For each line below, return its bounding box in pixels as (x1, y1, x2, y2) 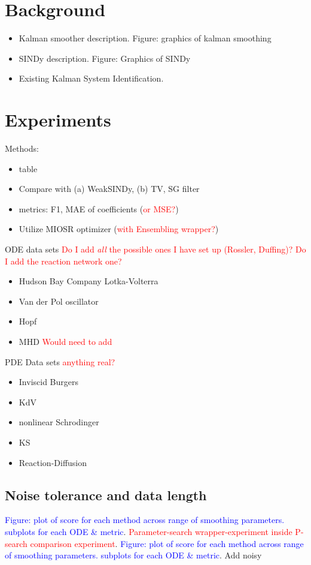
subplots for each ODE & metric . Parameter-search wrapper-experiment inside (5, 525, 292, 537)
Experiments (5, 107, 111, 132)
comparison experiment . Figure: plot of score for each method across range (30, 537, 304, 549)
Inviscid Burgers (19, 375, 79, 388)
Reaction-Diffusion (19, 456, 87, 468)
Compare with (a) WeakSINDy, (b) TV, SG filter (19, 182, 200, 195)
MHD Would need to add (19, 335, 112, 347)
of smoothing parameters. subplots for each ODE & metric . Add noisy (5, 549, 262, 561)
